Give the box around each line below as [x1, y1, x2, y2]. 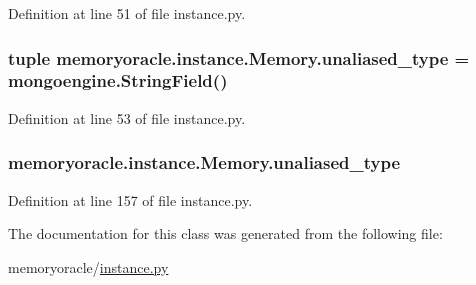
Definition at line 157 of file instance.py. [8, 189, 253, 210]
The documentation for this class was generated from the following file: [8, 223, 443, 244]
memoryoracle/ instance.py [8, 256, 169, 277]
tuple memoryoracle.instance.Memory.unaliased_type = [8, 45, 470, 70]
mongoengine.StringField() [8, 68, 228, 93]
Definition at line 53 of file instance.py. [8, 107, 246, 128]
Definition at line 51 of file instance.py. [8, 3, 246, 23]
